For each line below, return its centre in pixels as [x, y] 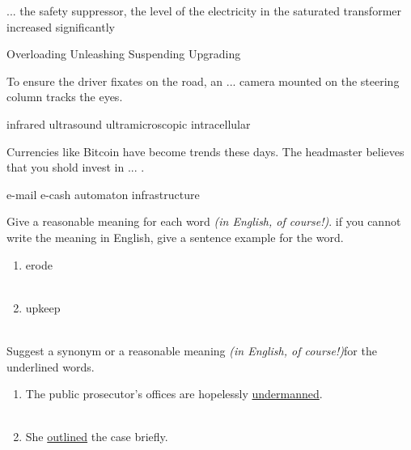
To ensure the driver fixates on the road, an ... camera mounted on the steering [203, 81]
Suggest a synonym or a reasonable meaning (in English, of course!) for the [192, 350]
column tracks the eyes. [65, 97]
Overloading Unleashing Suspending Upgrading [124, 54]
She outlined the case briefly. [97, 437]
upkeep [43, 307]
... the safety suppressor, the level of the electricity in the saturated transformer [204, 11]
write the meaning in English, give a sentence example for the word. [175, 237]
